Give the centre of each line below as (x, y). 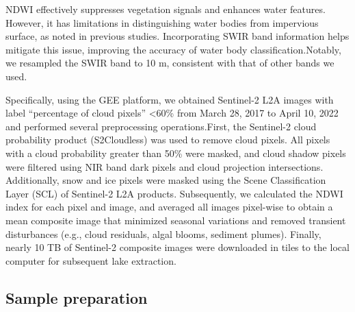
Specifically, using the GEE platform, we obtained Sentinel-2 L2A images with (170, 99)
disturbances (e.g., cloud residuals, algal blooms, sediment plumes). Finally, (163, 233)
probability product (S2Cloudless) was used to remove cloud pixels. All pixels (168, 140)
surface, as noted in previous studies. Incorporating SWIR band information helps (177, 36)
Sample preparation (77, 297)
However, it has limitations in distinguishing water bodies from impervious (162, 22)
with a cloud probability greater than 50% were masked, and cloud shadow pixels (176, 153)
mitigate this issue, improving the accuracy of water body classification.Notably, (173, 49)
